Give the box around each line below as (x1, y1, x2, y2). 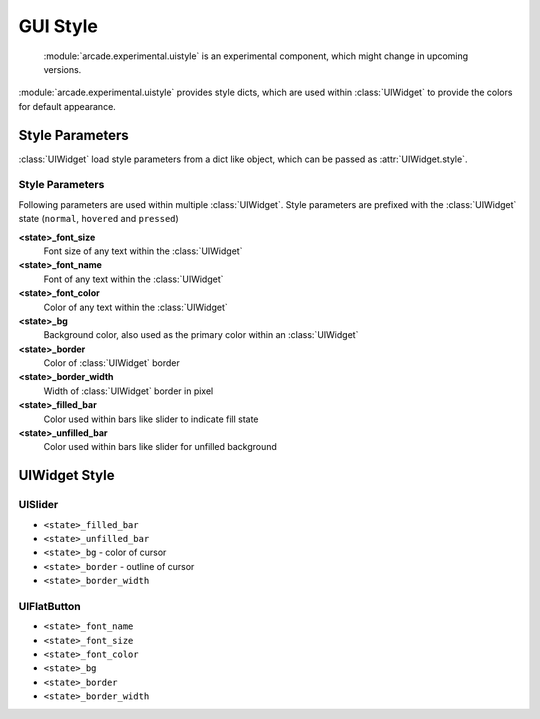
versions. (43, 63, 82, 75)
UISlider (18, 498, 59, 512)
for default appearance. (18, 100, 117, 112)
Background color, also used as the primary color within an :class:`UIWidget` (43, 329, 359, 341)
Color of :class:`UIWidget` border (43, 357, 180, 369)
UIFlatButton (18, 599, 82, 613)
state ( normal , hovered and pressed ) (18, 213, 179, 225)
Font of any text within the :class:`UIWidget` (43, 273, 224, 285)
